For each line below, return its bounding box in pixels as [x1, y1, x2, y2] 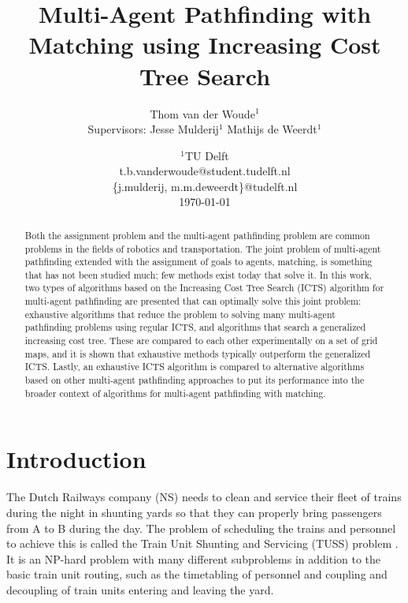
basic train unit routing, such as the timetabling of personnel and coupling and [6, 566, 388, 582]
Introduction [6, 443, 147, 475]
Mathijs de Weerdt [227, 121, 317, 137]
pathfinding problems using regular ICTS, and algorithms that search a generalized [24, 320, 366, 334]
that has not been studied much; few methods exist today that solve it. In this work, [24, 268, 373, 281]
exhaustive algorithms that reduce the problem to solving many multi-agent [24, 307, 336, 320]
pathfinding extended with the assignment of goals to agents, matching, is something [24, 255, 373, 268]
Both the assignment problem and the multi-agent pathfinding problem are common [24, 228, 370, 242]
